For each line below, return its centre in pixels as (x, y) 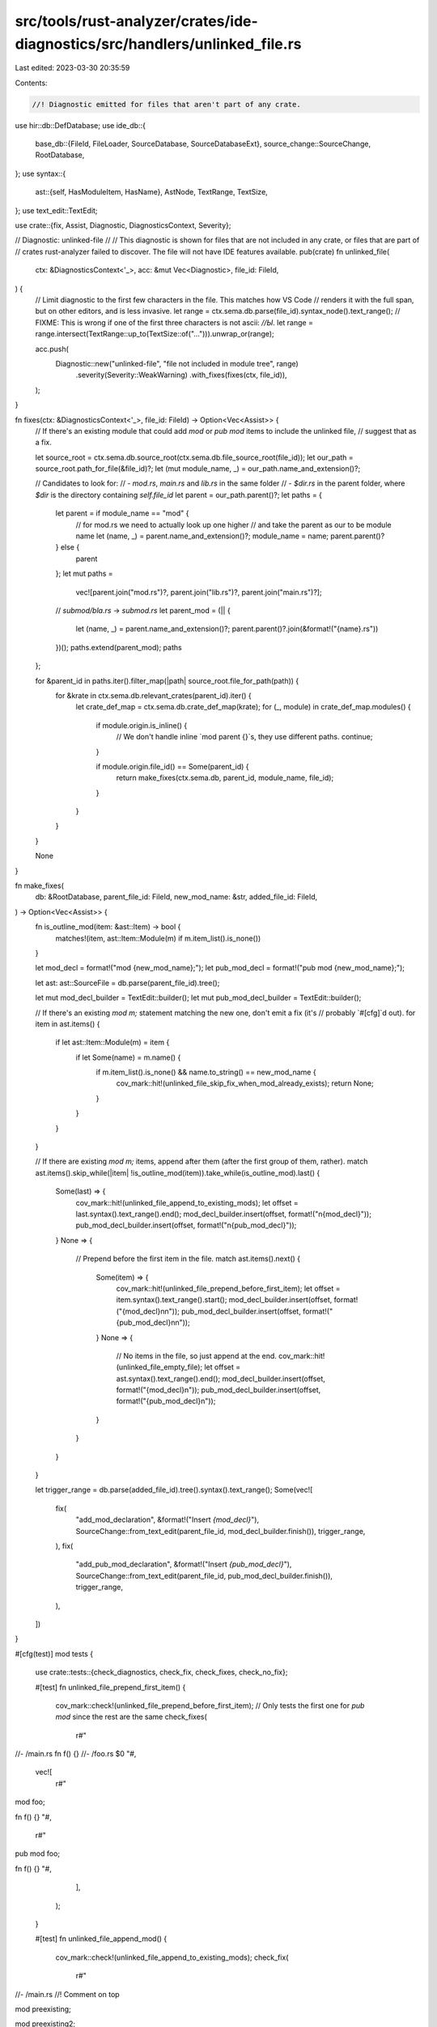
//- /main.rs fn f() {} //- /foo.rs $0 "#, (76, 1754)
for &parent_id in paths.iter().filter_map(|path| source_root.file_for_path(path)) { (167, 680)
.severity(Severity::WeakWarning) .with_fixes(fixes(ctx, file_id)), (181, 375)
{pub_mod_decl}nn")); (153, 1322)
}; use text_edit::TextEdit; (56, 210)
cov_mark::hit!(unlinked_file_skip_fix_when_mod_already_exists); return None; (245, 1083)
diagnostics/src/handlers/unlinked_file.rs (158, 44)
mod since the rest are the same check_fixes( (132, 1717)
